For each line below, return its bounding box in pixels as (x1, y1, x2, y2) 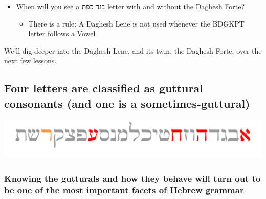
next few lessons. (4, 55, 57, 66)
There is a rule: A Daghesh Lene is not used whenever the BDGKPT (28, 18, 245, 29)
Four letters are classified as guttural (4, 80, 203, 96)
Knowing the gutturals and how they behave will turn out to (4, 171, 261, 184)
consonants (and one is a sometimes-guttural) (4, 95, 250, 111)
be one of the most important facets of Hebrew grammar (4, 183, 244, 196)
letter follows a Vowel (28, 28, 96, 39)
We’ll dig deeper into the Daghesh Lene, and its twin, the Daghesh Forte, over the (4, 45, 262, 56)
